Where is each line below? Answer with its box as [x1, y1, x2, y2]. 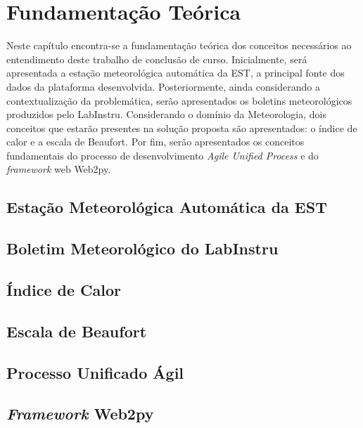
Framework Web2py [6, 403, 154, 424]
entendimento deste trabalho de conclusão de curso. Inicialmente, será [6, 51, 307, 66]
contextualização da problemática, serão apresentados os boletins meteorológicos [6, 93, 352, 108]
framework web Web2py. [6, 162, 111, 176]
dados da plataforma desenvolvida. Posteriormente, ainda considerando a [6, 79, 320, 93]
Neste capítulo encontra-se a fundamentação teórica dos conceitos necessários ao [6, 38, 352, 53]
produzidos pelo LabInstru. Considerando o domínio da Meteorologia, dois [6, 107, 326, 122]
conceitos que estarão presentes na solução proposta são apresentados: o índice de [6, 120, 357, 135]
